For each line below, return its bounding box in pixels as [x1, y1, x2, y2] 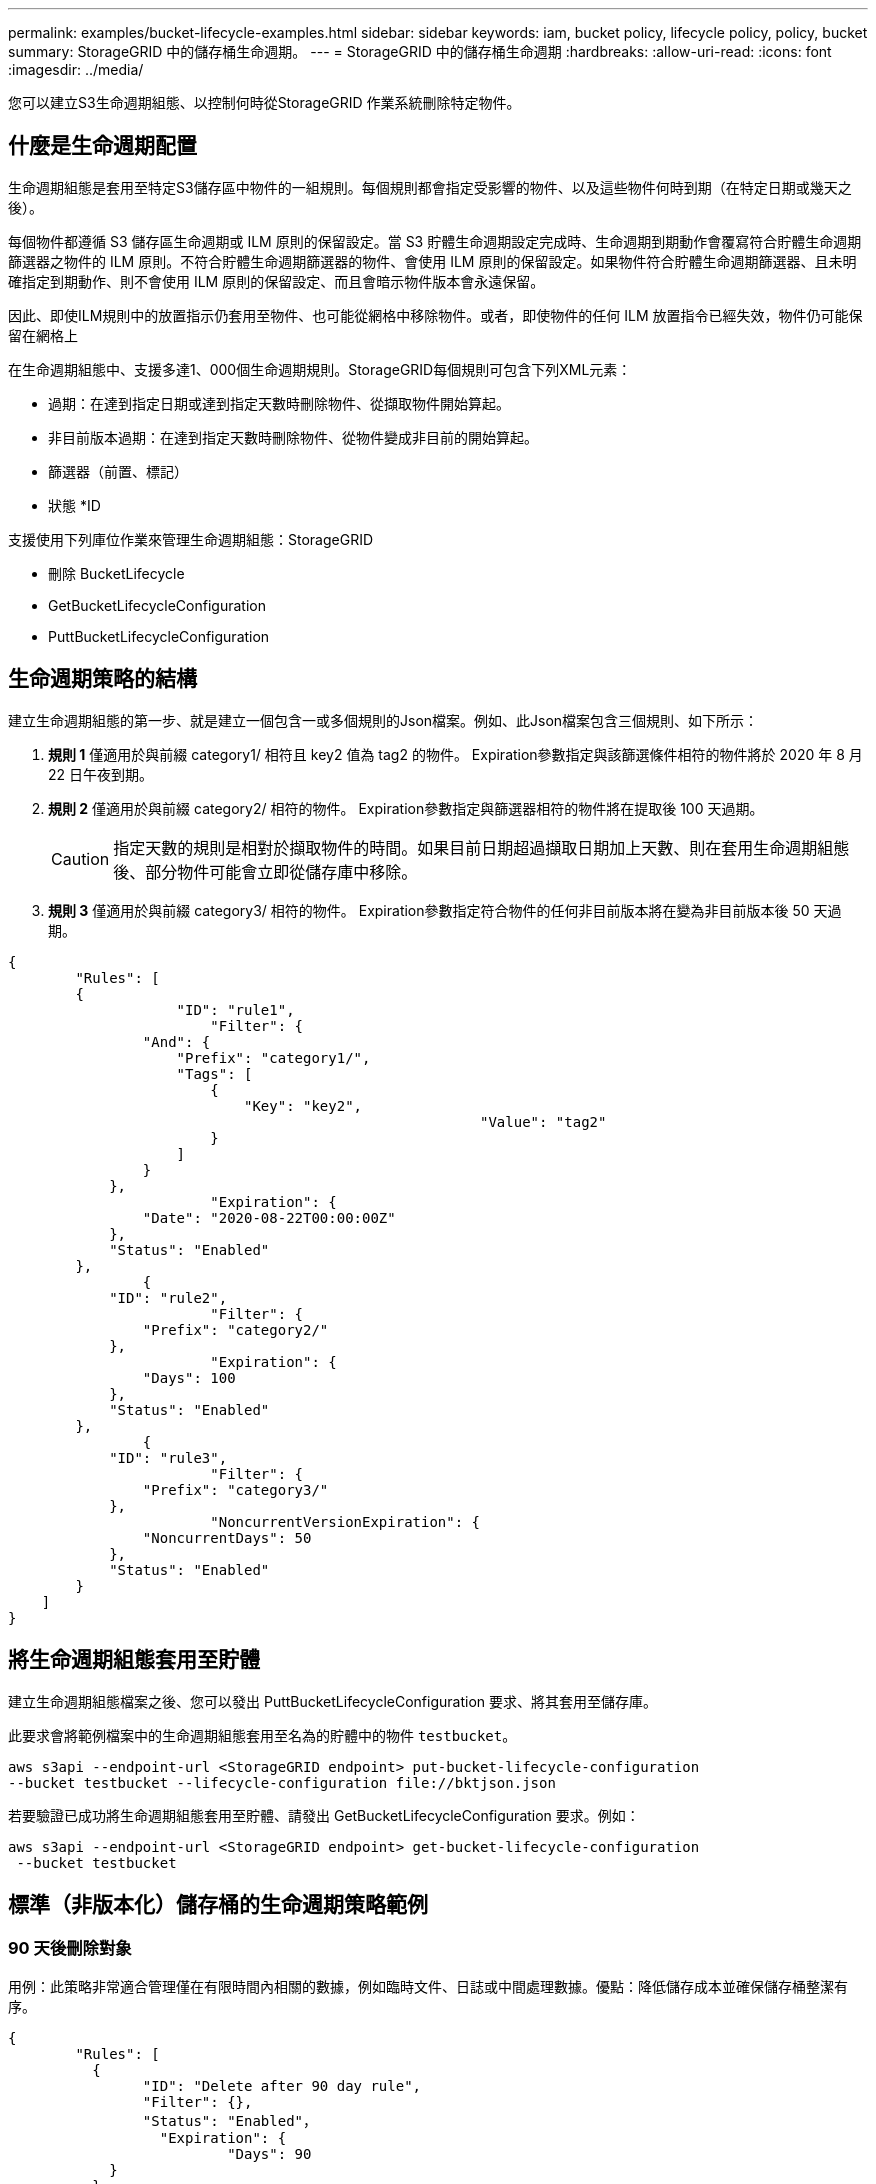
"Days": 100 [142, 1369, 236, 1386]
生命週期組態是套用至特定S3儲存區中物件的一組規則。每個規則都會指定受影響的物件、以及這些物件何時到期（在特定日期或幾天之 [8, 178, 852, 196]
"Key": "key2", [244, 1097, 363, 1114]
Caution [51, 848, 110, 869]
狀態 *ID [48, 496, 101, 514]
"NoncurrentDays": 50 [142, 1529, 312, 1546]
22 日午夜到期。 [48, 765, 154, 783]
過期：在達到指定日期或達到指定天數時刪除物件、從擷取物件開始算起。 [48, 394, 510, 412]
